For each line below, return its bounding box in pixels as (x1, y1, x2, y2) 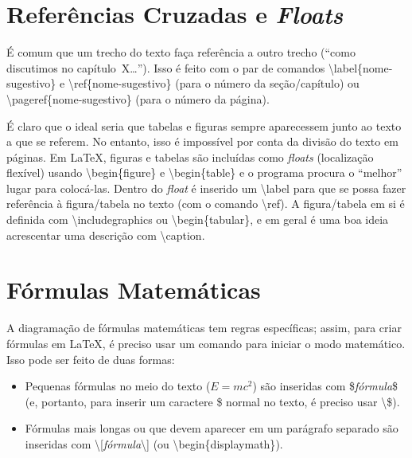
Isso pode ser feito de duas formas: (6, 350, 175, 367)
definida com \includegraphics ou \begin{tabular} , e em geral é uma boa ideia (6, 211, 389, 228)
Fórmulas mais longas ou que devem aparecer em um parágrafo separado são (25, 420, 398, 436)
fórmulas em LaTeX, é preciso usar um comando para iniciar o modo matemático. (6, 335, 406, 351)
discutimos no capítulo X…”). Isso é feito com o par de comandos (6, 59, 325, 76)
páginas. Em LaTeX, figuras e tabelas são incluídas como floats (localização (6, 148, 374, 165)
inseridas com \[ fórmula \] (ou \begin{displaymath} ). (25, 435, 283, 452)
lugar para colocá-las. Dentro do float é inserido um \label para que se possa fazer (6, 179, 406, 196)
